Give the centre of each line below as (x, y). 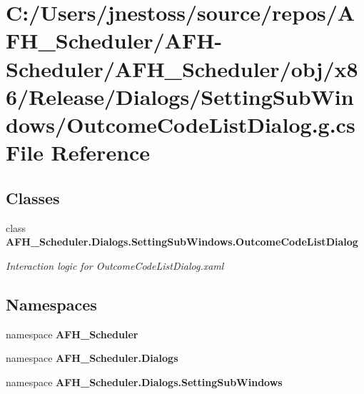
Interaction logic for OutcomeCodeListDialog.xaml (115, 265)
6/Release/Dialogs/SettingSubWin (180, 96)
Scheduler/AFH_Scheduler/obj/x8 (182, 68)
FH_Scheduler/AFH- (114, 40)
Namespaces (51, 304)
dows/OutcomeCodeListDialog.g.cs (181, 124)
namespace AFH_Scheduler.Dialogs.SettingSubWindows (144, 382)
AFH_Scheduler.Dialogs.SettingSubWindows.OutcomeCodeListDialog (182, 242)
